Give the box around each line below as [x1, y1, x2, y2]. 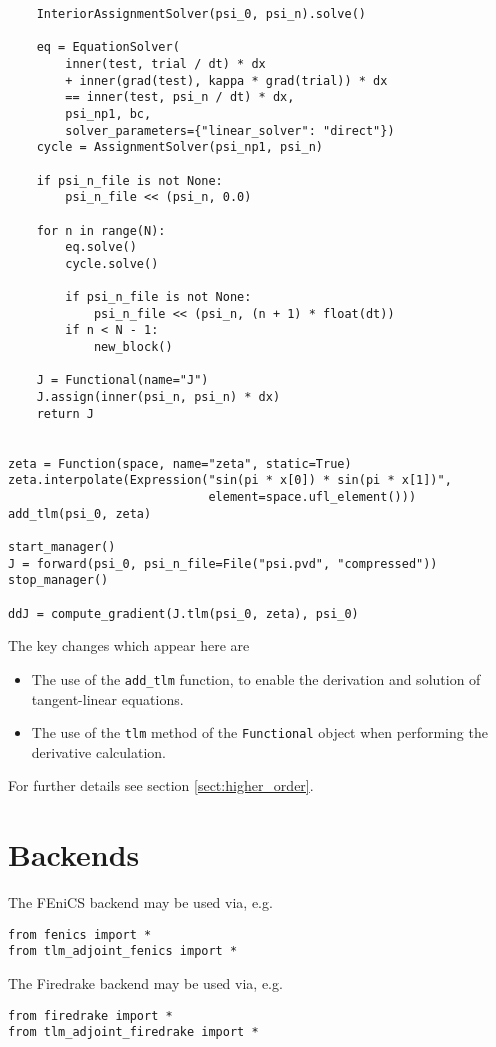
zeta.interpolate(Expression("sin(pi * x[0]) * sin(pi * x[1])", [8, 473, 452, 488]
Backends [8, 834, 140, 875]
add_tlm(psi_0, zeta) [8, 506, 152, 521]
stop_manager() [8, 573, 109, 588]
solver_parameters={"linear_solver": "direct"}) [65, 123, 395, 138]
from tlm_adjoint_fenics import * [8, 944, 238, 959]
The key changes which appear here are [8, 635, 250, 656]
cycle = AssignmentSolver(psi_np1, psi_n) [36, 140, 323, 155]
